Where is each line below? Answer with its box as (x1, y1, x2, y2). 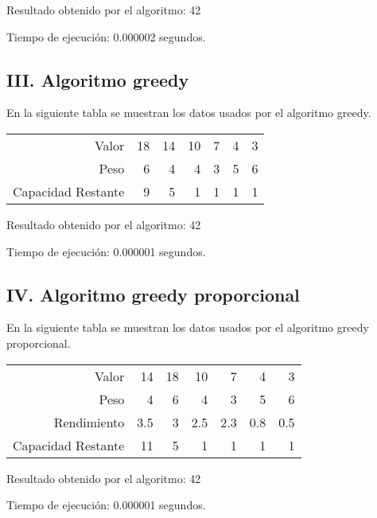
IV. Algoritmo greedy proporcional (6, 282, 300, 306)
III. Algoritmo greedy (6, 67, 189, 92)
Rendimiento (53, 412, 125, 431)
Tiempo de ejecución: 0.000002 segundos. (6, 28, 206, 45)
